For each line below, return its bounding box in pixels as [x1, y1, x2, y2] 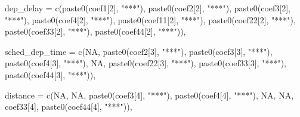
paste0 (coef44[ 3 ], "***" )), [5, 68, 96, 81]
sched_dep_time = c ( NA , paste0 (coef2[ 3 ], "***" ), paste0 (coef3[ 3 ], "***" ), [5, 45, 273, 57]
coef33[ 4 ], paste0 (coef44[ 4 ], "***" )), [5, 100, 132, 113]
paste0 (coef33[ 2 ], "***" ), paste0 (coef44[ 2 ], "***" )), [5, 25, 186, 38]
